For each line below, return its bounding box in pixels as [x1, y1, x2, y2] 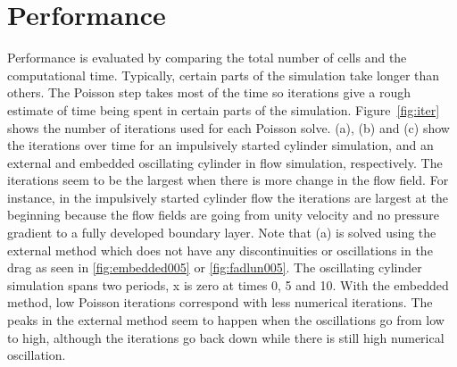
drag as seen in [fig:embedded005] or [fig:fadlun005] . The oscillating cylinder [7, 258, 422, 277]
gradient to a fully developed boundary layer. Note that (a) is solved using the [7, 223, 436, 242]
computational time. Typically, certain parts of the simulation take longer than [7, 65, 440, 84]
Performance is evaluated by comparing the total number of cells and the [7, 48, 407, 67]
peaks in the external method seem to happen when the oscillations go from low [7, 311, 445, 329]
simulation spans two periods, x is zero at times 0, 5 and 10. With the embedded [7, 275, 449, 294]
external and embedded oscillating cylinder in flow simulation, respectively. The [7, 153, 443, 171]
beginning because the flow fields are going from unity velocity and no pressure [7, 205, 439, 224]
